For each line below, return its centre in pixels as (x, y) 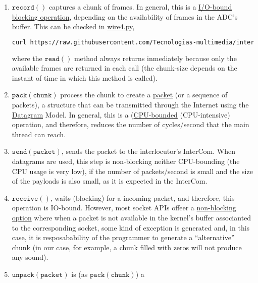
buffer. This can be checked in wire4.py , (73, 26)
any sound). (30, 257)
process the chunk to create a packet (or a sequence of (144, 95)
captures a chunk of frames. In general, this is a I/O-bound (141, 7)
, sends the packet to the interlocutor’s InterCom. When (148, 151)
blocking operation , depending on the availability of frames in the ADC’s (125, 16)
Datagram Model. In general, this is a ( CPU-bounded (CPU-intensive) (121, 114)
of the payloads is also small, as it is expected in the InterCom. (110, 181)
